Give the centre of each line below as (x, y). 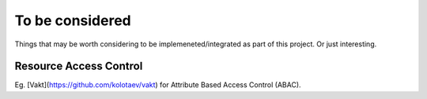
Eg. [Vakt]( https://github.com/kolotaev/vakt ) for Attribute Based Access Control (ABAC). (158, 85)
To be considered (73, 20)
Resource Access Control (79, 66)
